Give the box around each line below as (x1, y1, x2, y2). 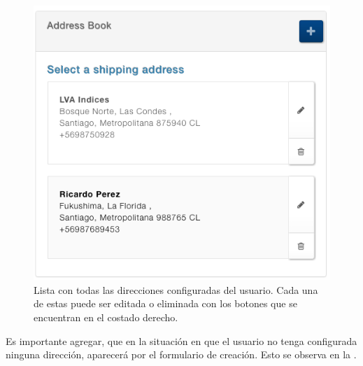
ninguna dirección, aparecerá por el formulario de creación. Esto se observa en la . (6, 347, 357, 362)
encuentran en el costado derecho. (34, 310, 178, 325)
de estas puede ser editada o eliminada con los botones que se (34, 296, 297, 311)
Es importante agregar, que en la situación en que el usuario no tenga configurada (6, 333, 357, 348)
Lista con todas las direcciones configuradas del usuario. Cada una (34, 282, 318, 297)
